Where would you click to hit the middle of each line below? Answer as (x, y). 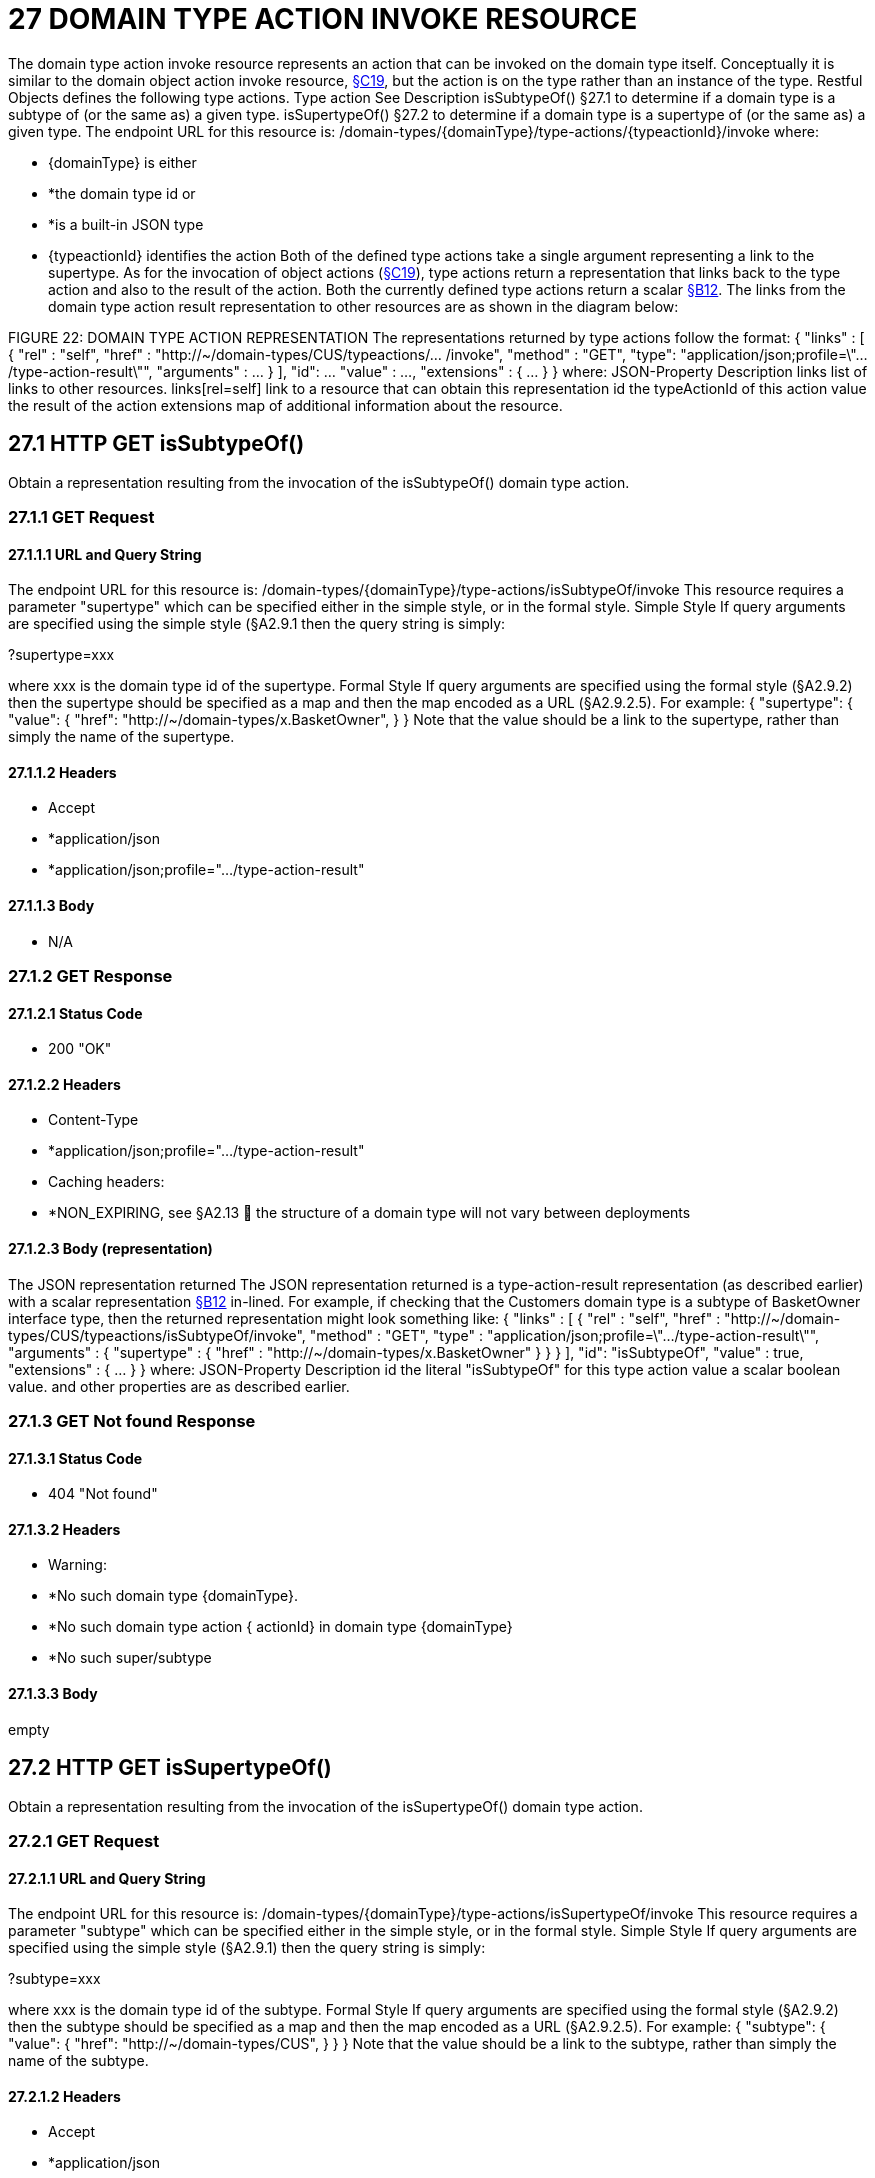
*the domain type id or (122, 193)
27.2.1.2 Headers (64, 2096)
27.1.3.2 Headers (64, 1529)
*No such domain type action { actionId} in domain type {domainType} (280, 1627)
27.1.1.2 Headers (62, 772)
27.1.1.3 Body (51, 906)
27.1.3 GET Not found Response (132, 1421)
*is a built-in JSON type (126, 224)
